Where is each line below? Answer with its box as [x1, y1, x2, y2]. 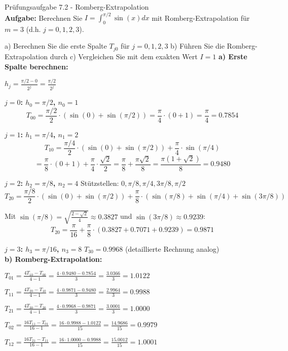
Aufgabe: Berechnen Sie [5, 12, 83, 23]
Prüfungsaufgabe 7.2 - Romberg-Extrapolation [5, 2, 149, 12]
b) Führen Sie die [170, 41, 225, 51]
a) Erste [218, 51, 247, 61]
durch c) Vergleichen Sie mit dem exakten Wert [50, 51, 198, 61]
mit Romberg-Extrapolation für [152, 12, 250, 23]
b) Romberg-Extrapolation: [5, 253, 102, 264]
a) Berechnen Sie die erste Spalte [5, 41, 107, 51]
